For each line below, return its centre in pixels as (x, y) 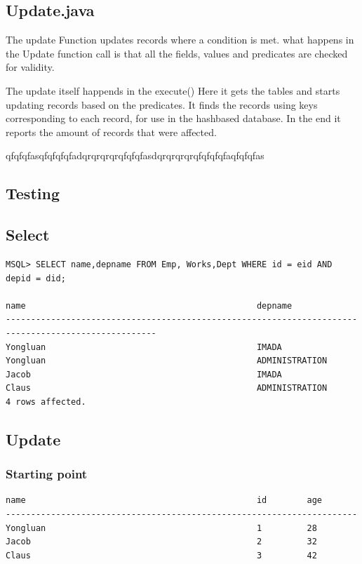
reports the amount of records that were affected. (111, 132)
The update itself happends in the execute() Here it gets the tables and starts (173, 90)
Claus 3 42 (161, 555)
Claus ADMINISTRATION (167, 388)
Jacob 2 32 (161, 542)
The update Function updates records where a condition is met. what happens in (180, 40)
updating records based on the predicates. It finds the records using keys (162, 104)
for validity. (30, 67)
